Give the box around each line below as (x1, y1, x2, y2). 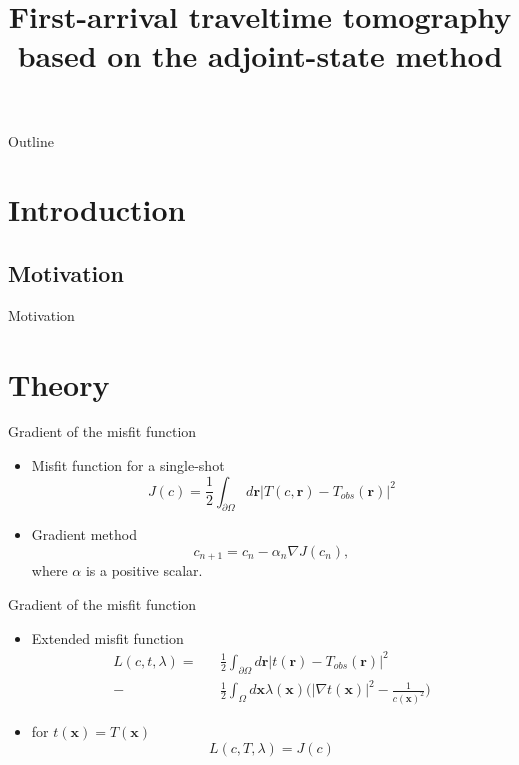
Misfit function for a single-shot (31, 455, 225, 476)
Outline (8, 130, 54, 151)
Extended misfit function (31, 627, 184, 648)
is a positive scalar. (85, 560, 203, 581)
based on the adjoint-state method (17, 35, 503, 76)
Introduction (8, 189, 186, 230)
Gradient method (31, 524, 137, 545)
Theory (8, 363, 110, 404)
